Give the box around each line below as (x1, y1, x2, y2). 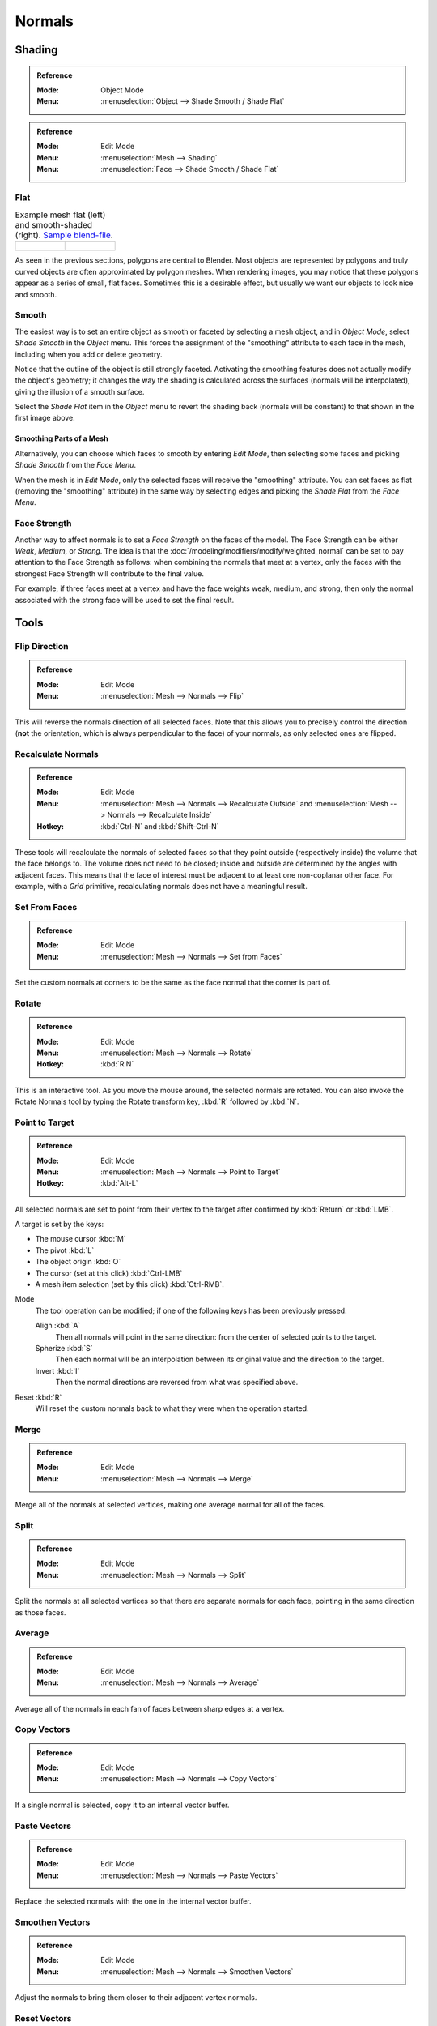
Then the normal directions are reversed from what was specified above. (55, 1378, 299, 1387)
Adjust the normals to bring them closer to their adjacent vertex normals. (15, 1993, 257, 2002)
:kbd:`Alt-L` (100, 1178, 138, 1188)
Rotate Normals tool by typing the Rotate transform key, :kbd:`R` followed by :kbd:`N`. (15, 1096, 299, 1106)
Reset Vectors (15, 2012, 72, 2024)
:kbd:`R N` (100, 1059, 134, 1069)
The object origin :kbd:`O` (35, 1257, 121, 1267)
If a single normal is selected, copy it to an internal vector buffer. (15, 1800, 230, 1810)
